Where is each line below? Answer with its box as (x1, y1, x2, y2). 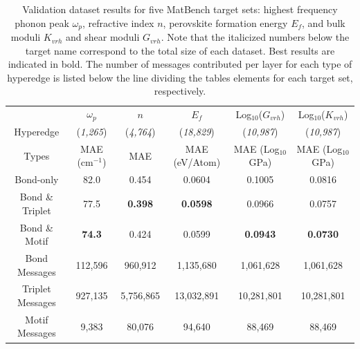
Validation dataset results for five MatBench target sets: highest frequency (22, 2, 338, 16)
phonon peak (15, 15, 69, 30)
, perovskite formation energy (163, 15, 288, 30)
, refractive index (82, 15, 154, 30)
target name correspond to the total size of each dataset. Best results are (25, 43, 335, 57)
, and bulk (302, 15, 345, 30)
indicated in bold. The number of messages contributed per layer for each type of (8, 57, 352, 71)
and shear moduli (66, 30, 140, 44)
